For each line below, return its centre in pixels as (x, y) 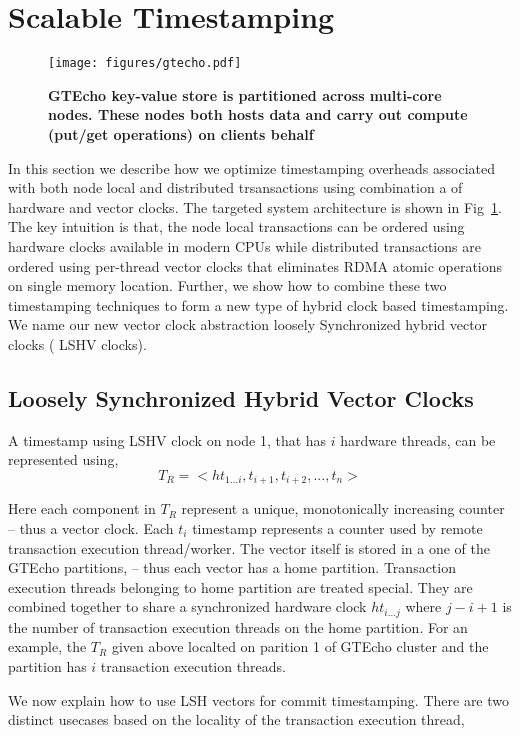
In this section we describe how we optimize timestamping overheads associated (252, 167)
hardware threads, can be (418, 439)
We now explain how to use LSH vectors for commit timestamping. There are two (259, 699)
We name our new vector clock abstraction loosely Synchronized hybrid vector (248, 324)
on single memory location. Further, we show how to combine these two (227, 285)
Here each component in (82, 508)
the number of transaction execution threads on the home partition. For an (238, 626)
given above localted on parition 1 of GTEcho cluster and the (300, 646)
